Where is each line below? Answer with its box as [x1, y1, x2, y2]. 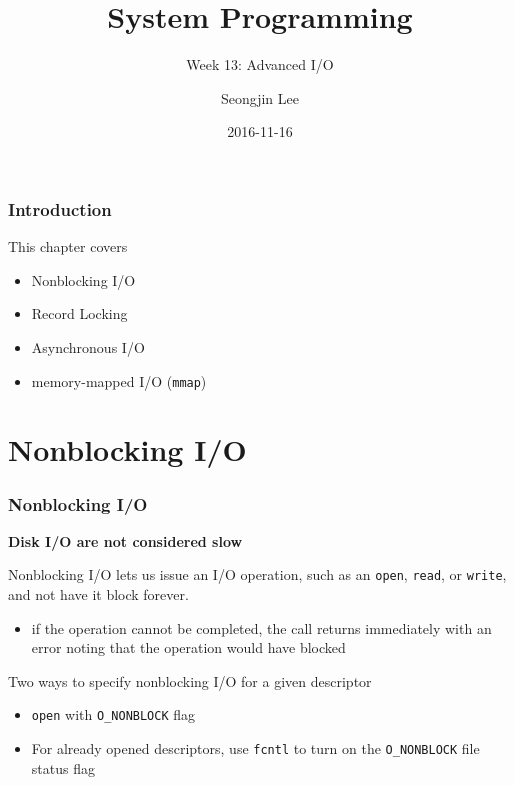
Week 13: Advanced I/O [186, 54, 334, 75]
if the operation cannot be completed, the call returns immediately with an [31, 617, 492, 638]
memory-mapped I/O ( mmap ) [31, 370, 207, 391]
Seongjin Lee [221, 87, 299, 108]
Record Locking [31, 303, 128, 324]
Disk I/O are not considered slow [8, 530, 243, 551]
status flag [31, 757, 95, 778]
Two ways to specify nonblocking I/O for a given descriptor [8, 670, 372, 691]
